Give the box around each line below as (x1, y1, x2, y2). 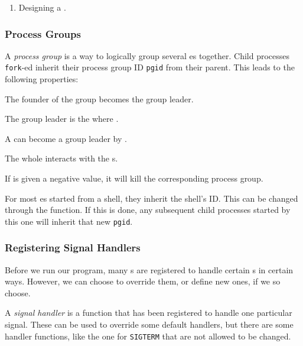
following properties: (5, 73, 79, 85)
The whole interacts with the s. (5, 152, 118, 164)
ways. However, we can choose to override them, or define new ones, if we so (5, 275, 281, 287)
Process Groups (5, 26, 81, 41)
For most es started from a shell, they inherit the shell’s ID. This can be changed (5, 192, 298, 204)
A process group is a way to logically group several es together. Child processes (5, 49, 290, 62)
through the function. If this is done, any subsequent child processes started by (5, 203, 291, 216)
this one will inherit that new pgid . (5, 215, 133, 227)
